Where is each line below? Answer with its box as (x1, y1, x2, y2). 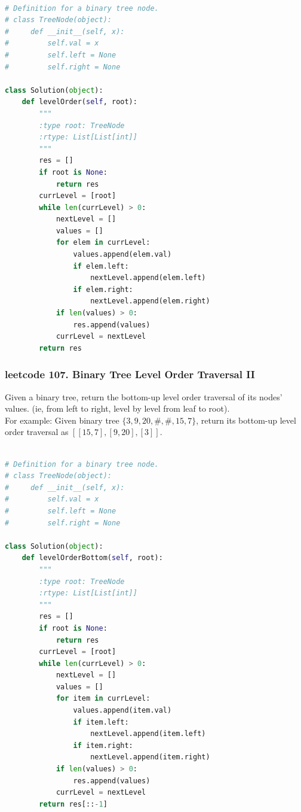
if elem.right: (73, 285, 133, 294)
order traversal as (5, 425, 69, 438)
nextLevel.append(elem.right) (90, 297, 210, 306)
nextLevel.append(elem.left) (90, 273, 206, 282)
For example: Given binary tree (5, 413, 119, 426)
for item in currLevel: (56, 694, 150, 703)
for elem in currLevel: (56, 238, 150, 247)
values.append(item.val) (73, 706, 172, 715)
